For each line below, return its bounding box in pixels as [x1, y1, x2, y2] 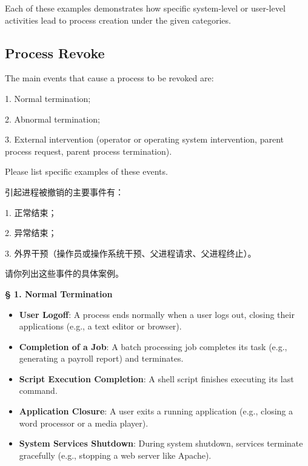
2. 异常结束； [5, 226, 57, 239]
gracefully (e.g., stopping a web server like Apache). [19, 448, 212, 461]
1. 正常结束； [5, 206, 57, 218]
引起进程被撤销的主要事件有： [5, 185, 124, 198]
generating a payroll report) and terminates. [19, 352, 184, 365]
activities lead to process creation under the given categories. [5, 13, 231, 26]
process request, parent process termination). [5, 144, 172, 157]
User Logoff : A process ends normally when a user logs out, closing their [19, 308, 295, 320]
